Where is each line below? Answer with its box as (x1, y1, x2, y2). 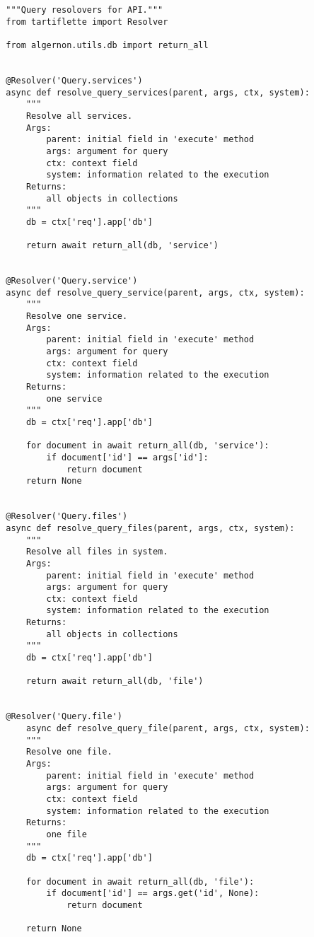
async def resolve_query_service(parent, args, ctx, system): (6, 287, 305, 298)
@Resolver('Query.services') (6, 75, 143, 86)
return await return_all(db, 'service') (25, 240, 219, 251)
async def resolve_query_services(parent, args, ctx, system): (6, 87, 310, 98)
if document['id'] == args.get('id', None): (46, 888, 260, 899)
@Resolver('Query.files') (6, 511, 128, 522)
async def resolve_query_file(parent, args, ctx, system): (25, 723, 310, 734)
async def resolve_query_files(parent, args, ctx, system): (6, 523, 295, 533)
